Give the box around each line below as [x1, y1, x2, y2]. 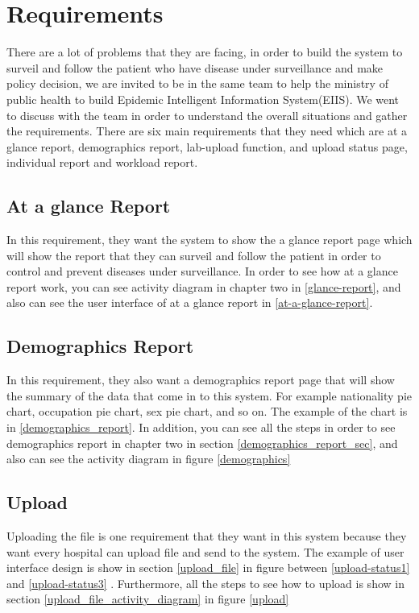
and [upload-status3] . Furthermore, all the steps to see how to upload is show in [6, 574, 404, 591]
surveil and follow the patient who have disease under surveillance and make [6, 59, 384, 76]
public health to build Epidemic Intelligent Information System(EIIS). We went [6, 90, 400, 107]
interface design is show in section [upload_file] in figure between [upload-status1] [6, 559, 410, 576]
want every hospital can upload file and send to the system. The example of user [6, 543, 404, 560]
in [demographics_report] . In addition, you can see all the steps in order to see [6, 419, 396, 436]
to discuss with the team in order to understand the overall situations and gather [6, 106, 408, 123]
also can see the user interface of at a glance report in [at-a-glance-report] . [6, 294, 373, 311]
